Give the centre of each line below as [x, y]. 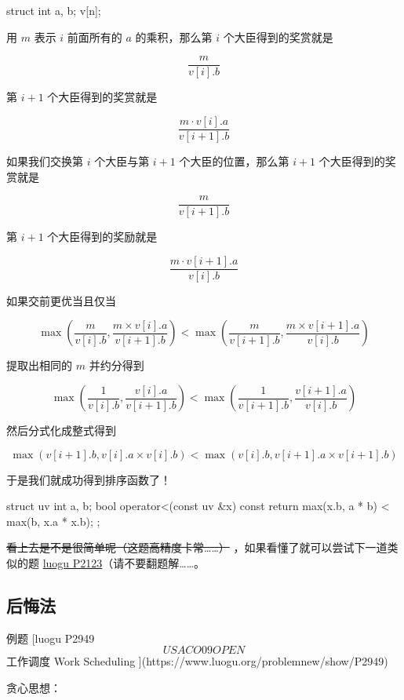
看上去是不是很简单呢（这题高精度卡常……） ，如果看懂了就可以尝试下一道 [197, 547]
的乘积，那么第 [174, 36]
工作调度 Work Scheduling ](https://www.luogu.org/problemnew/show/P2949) [197, 661]
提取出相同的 [39, 365]
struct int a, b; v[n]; [54, 10]
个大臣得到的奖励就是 [102, 237]
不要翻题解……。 [165, 562]
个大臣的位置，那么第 [234, 160]
